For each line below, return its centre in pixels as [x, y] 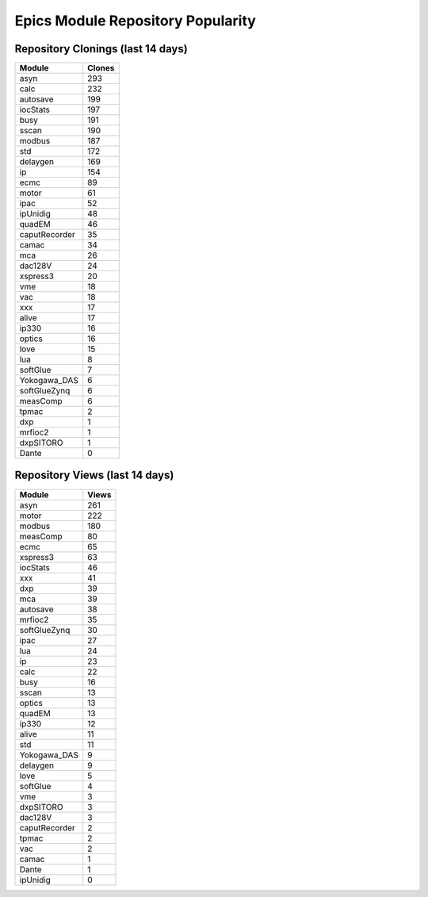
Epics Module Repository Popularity [136, 21]
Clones [101, 68]
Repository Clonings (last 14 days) [101, 49]
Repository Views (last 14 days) [94, 475]
